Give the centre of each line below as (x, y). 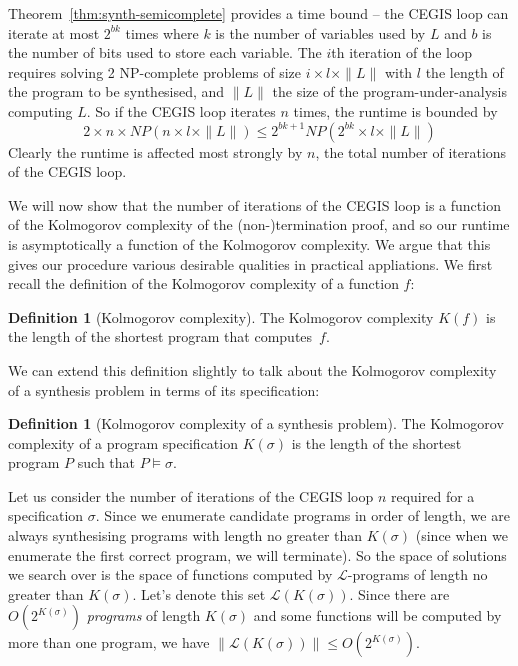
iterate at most (54, 32)
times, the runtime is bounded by (395, 110)
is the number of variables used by (320, 32)
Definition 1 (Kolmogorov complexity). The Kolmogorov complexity (221, 316)
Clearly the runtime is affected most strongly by (155, 151)
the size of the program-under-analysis (389, 91)
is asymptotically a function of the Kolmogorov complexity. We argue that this (249, 243)
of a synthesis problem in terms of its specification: (164, 389)
